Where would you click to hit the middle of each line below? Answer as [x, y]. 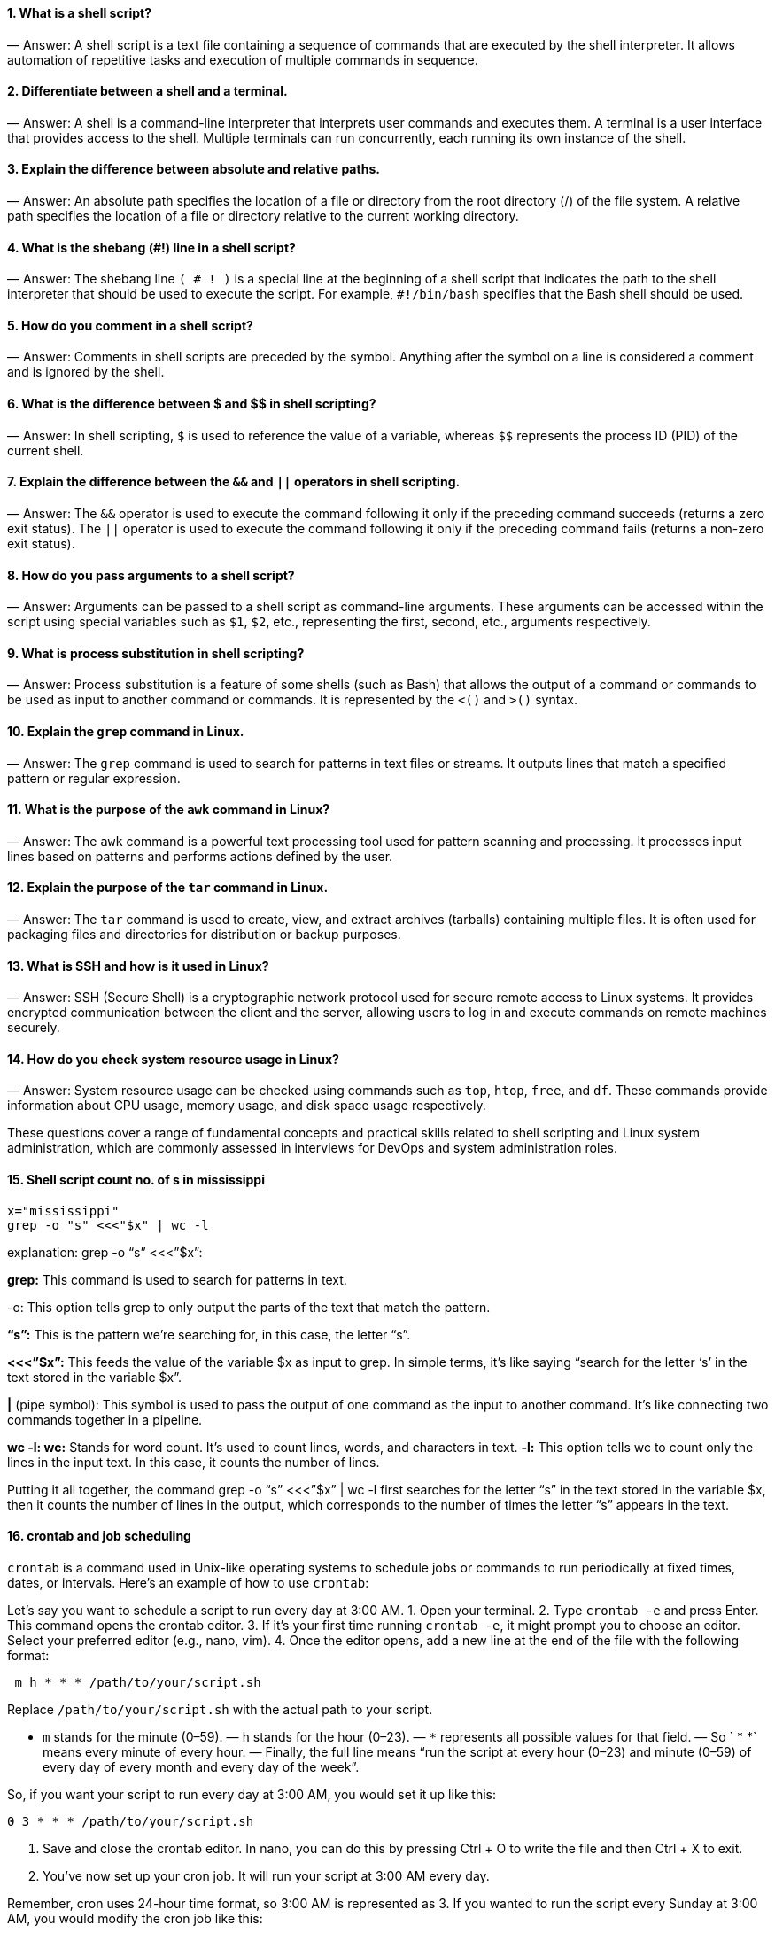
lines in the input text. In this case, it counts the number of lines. [194, 1462]
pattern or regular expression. [94, 778]
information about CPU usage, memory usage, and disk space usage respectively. [247, 1106]
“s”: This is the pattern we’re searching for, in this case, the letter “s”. [209, 1334]
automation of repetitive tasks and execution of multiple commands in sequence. [243, 59]
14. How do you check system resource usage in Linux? [173, 1059]
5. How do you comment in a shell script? [130, 325]
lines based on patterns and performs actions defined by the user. [200, 856]
